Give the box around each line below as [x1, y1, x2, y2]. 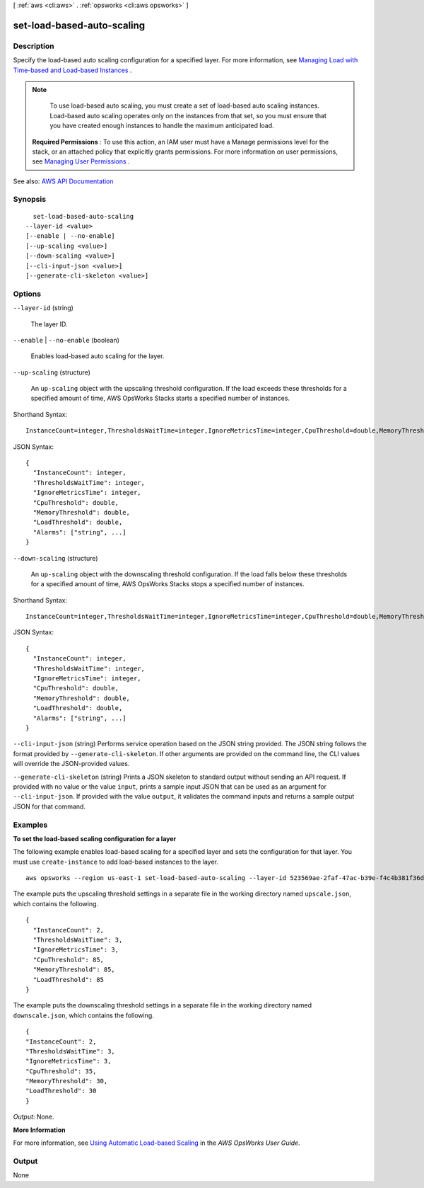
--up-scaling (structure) [13, 368, 91, 377]
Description [13, 41, 54, 51]
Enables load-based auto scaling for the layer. [30, 352, 165, 360]
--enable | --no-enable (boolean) [13, 336, 120, 344]
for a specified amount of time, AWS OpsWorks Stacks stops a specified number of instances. [30, 580, 305, 588]
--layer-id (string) [13, 304, 74, 312]
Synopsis [13, 195, 46, 205]
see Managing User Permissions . [32, 157, 130, 166]
